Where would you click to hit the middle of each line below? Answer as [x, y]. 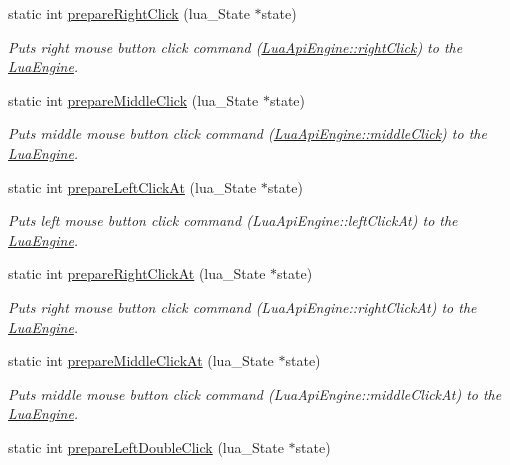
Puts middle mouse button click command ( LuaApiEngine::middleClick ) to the [247, 133]
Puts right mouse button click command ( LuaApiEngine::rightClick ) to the [235, 46]
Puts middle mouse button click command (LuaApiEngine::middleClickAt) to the [255, 393]
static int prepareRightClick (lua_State [129, 13]
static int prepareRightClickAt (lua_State [137, 273]
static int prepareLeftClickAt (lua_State [132, 186]
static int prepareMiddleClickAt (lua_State [141, 360]
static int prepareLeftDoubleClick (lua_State [146, 446]
